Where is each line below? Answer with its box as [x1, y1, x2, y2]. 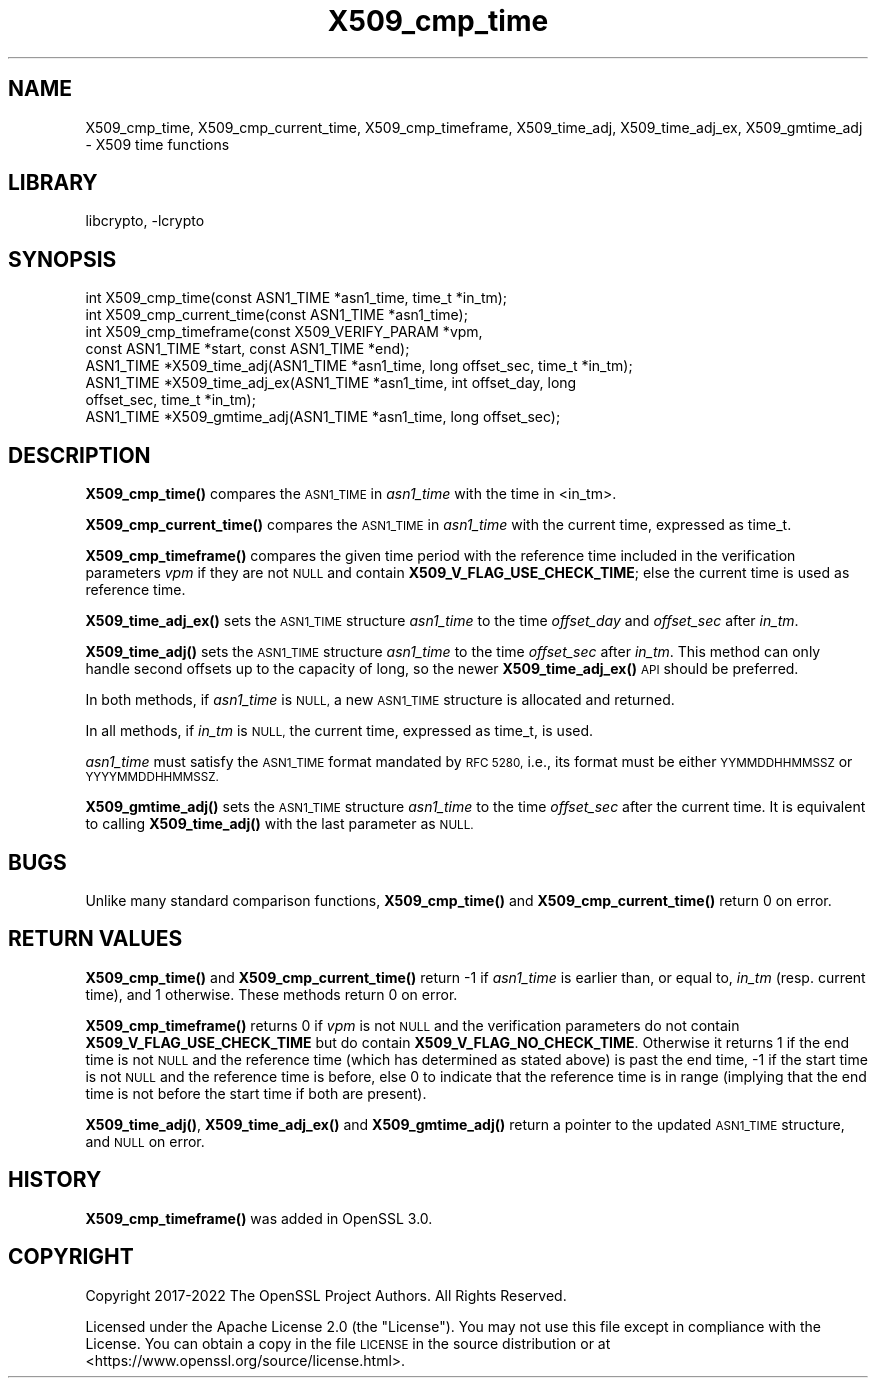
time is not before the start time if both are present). [85, 1084, 427, 1102]
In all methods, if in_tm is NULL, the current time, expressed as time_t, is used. [85, 722, 594, 740]
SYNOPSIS [8, 246, 117, 272]
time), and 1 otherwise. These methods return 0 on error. [85, 985, 458, 1003]
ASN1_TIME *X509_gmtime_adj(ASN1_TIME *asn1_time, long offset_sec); [85, 408, 561, 426]
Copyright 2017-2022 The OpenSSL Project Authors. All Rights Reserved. [85, 1286, 567, 1304]
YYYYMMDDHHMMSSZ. [85, 770, 219, 785]
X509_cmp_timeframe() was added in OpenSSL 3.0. [85, 1209, 433, 1227]
